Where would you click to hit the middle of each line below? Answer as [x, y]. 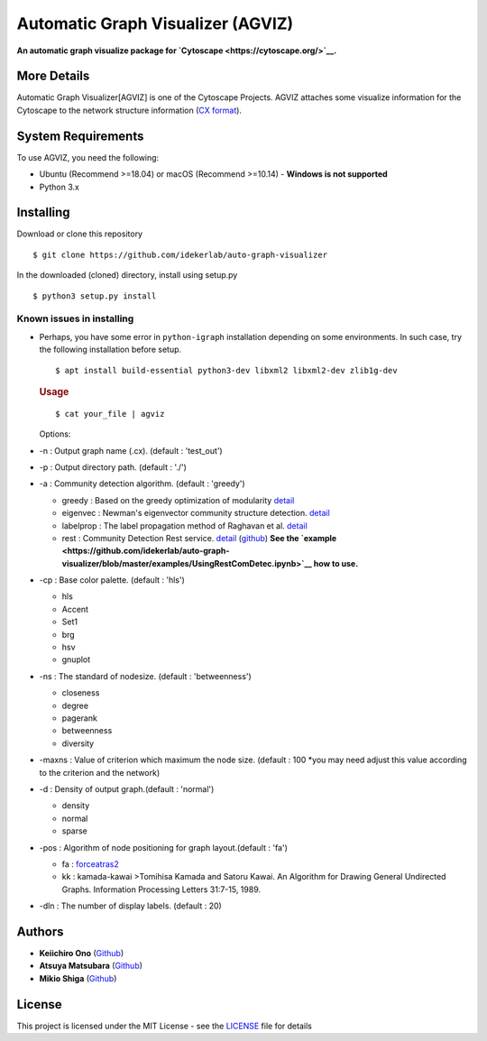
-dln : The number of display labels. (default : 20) [131, 906]
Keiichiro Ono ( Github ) [82, 953]
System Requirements [80, 136]
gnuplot [76, 659]
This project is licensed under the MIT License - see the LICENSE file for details [165, 1026]
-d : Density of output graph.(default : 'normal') [127, 788]
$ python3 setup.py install [95, 296]
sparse [74, 831]
